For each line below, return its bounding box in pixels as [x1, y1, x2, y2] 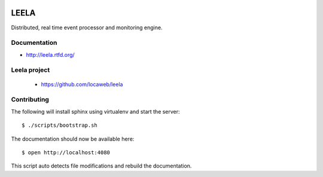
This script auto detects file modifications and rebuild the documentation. [11, 162, 192, 170]
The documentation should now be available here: [11, 135, 135, 142]
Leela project [11, 66, 50, 74]
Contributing [11, 96, 49, 104]
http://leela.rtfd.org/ [26, 51, 75, 58]
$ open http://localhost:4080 [22, 149, 111, 155]
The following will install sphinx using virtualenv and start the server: [11, 108, 180, 115]
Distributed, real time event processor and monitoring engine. [11, 24, 163, 31]
